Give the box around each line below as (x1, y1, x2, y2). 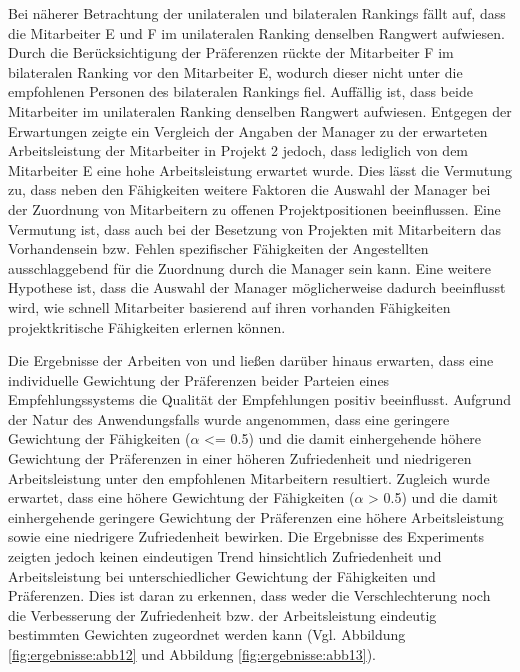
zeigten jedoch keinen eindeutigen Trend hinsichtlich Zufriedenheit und (8, 546, 442, 567)
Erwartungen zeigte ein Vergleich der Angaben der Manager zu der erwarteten (8, 120, 488, 141)
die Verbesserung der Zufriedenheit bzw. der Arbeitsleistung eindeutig (8, 604, 437, 625)
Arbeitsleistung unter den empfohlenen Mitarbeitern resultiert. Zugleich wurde (8, 467, 490, 488)
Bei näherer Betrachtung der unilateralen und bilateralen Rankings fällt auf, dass (8, 3, 506, 23)
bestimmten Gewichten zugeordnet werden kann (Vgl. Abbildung (8, 624, 406, 645)
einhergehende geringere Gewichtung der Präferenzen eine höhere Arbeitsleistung (8, 506, 504, 527)
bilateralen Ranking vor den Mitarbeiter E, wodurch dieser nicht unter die (8, 61, 463, 82)
